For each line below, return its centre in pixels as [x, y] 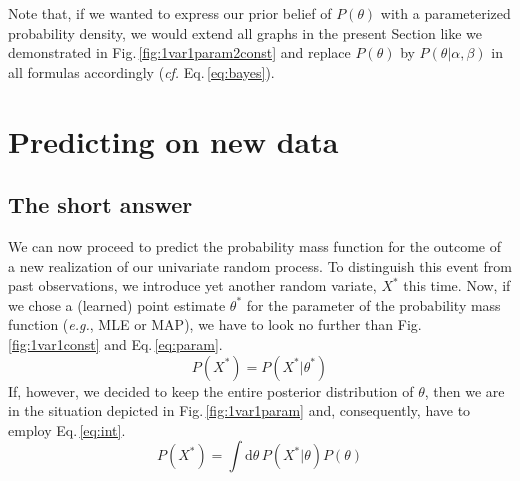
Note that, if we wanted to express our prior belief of [170, 13]
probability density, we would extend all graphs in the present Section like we [245, 32]
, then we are [464, 390]
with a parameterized [445, 13]
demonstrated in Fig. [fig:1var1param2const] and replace [179, 52]
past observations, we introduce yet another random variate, [192, 285]
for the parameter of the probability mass [373, 304]
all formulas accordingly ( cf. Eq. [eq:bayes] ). [141, 71]
